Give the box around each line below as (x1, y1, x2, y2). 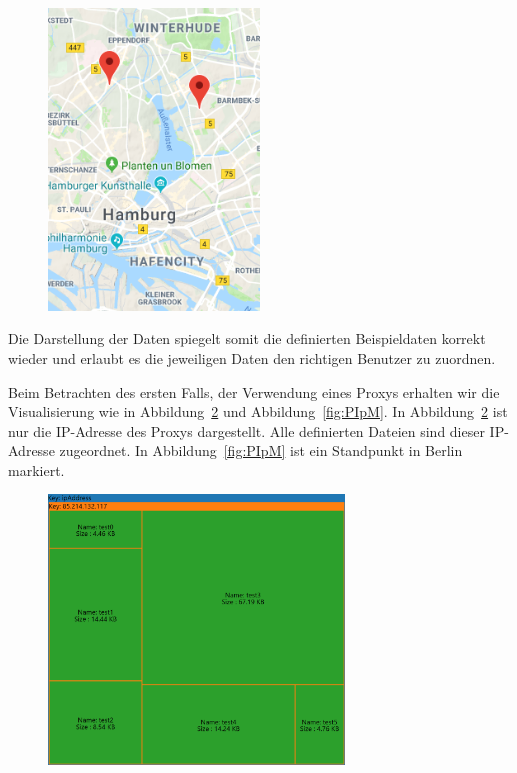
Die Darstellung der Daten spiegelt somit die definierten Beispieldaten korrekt (8, 328, 486, 349)
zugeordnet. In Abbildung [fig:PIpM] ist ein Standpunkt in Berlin (59, 440, 463, 461)
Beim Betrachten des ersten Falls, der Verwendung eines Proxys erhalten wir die (8, 381, 500, 402)
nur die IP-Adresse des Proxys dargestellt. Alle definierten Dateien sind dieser (8, 420, 485, 441)
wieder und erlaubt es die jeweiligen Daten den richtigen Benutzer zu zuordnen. (8, 347, 496, 368)
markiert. (8, 459, 65, 480)
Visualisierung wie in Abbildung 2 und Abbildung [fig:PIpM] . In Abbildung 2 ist (8, 401, 508, 422)
